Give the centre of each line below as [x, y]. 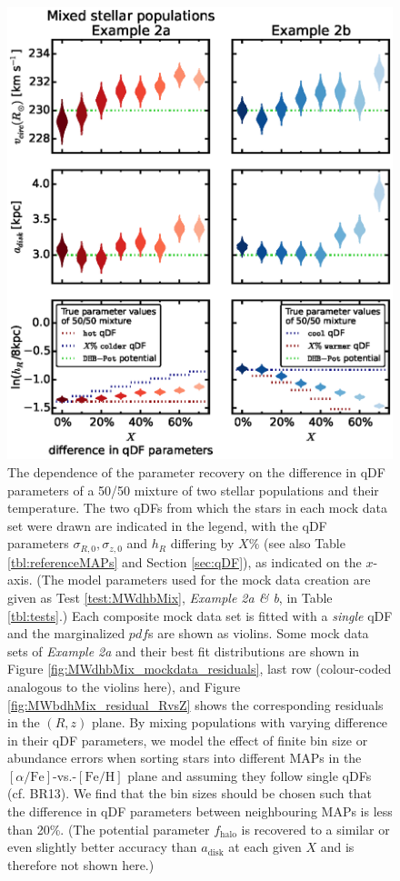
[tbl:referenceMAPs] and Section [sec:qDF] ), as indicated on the [185, 561]
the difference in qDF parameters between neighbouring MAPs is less [200, 811]
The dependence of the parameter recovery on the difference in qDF [196, 471]
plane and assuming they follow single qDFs [250, 775]
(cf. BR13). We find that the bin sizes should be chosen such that [190, 793]
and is [337, 847]
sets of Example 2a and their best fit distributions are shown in [184, 651]
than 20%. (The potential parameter [109, 829]
